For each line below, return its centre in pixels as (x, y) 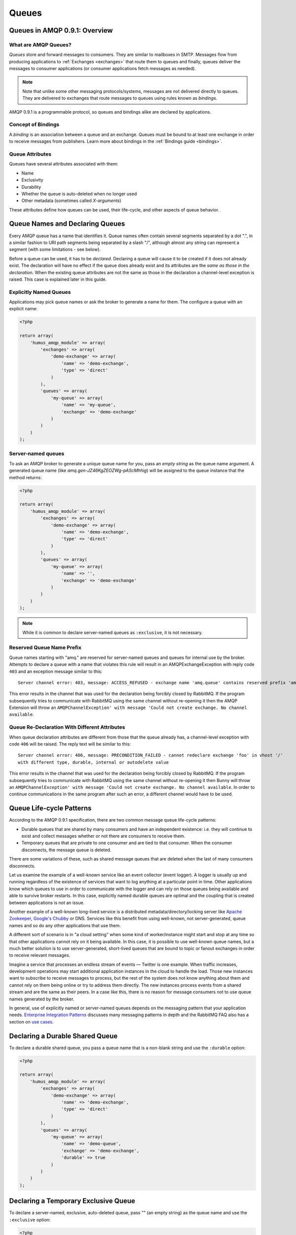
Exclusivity (33, 180)
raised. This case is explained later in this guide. (58, 279)
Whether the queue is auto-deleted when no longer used (79, 194)
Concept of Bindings (34, 124)
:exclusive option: (30, 1220)
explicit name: (23, 309)
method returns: (25, 477)
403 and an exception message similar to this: (56, 671)
